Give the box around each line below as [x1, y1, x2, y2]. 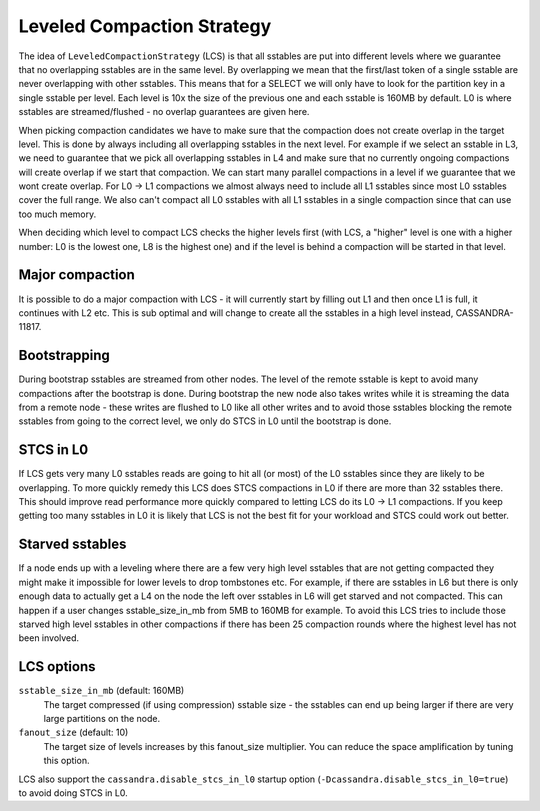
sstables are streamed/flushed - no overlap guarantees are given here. [18, 106, 310, 118]
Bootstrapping [18, 347, 110, 364]
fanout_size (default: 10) [18, 726, 129, 739]
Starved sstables [18, 536, 127, 553]
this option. [43, 755, 90, 767]
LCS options [18, 658, 96, 675]
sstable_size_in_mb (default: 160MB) [18, 685, 185, 697]
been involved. [18, 632, 80, 644]
